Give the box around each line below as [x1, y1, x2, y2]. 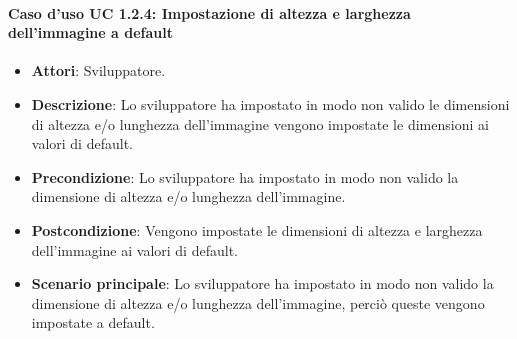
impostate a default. [31, 312, 155, 333]
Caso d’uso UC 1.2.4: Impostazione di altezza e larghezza [8, 2, 411, 23]
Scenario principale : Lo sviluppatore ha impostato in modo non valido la [31, 273, 494, 294]
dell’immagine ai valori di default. [31, 239, 238, 260]
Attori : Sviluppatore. [31, 60, 166, 81]
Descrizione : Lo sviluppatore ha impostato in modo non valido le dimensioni [31, 93, 510, 114]
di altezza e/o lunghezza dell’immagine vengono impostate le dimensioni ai [31, 113, 489, 134]
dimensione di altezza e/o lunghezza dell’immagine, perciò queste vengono [31, 292, 485, 313]
